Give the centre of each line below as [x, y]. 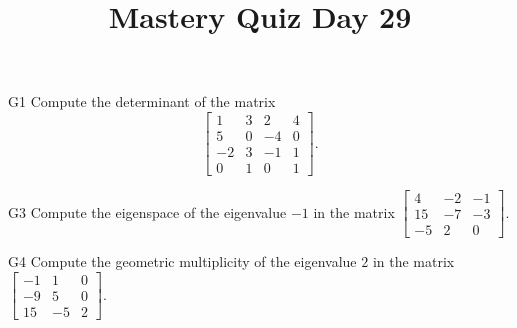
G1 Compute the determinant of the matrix [142, 101]
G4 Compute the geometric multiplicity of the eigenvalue [182, 261]
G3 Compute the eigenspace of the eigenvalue [147, 211]
